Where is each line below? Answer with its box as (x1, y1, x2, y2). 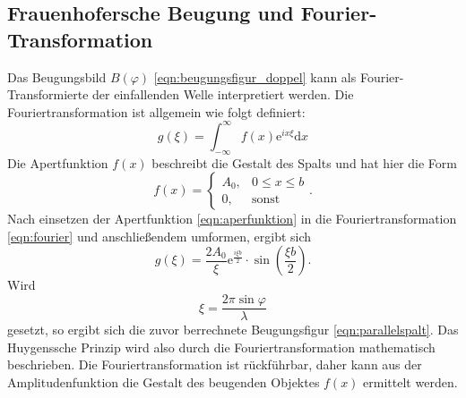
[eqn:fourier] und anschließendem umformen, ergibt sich (7, 226, 312, 245)
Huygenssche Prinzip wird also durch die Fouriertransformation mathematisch (7, 337, 436, 356)
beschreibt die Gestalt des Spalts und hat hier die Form (151, 153, 457, 172)
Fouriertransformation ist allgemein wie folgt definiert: (7, 102, 306, 121)
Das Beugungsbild (7, 67, 107, 86)
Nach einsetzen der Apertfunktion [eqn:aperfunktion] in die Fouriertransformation (7, 209, 457, 228)
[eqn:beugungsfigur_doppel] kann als (153, 67, 357, 86)
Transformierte (7, 85, 89, 104)
